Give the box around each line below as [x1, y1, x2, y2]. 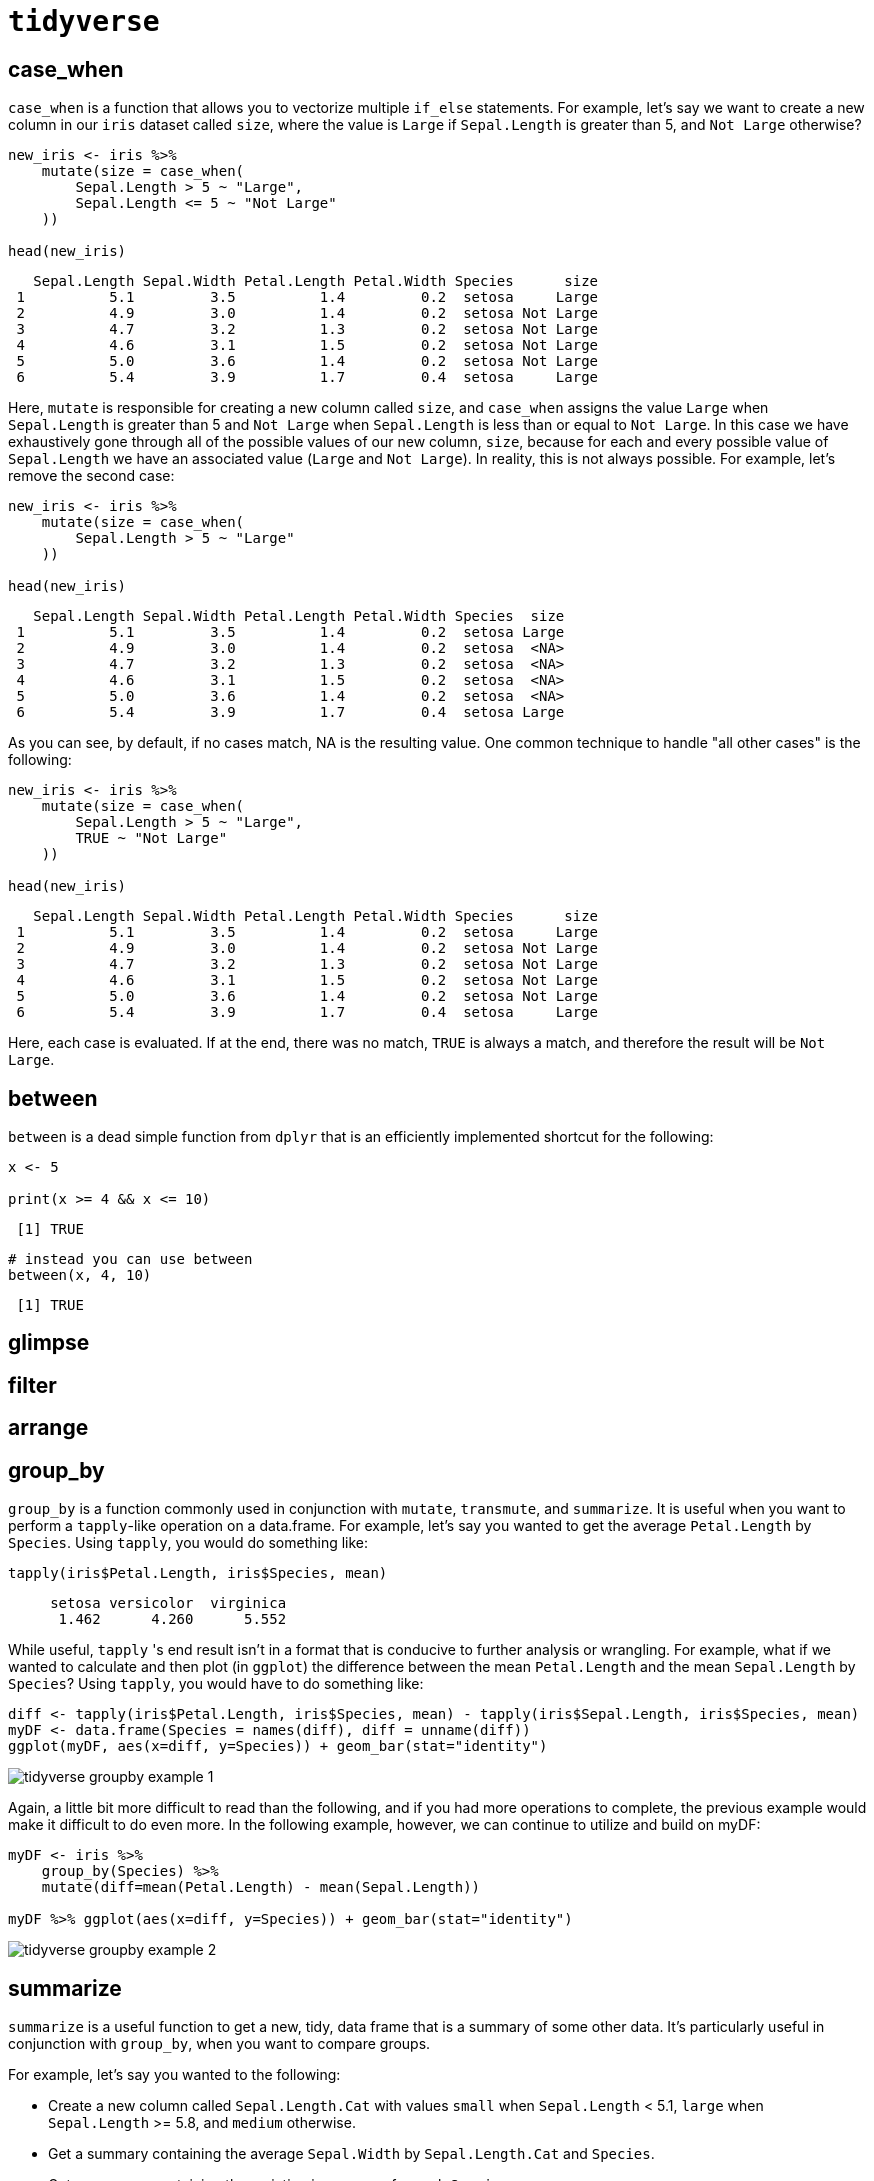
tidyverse [8, 5, 160, 38]
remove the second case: [8, 467, 175, 485]
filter [8, 1372, 57, 1398]
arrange [8, 1415, 89, 1441]
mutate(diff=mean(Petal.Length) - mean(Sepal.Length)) [41, 1879, 481, 1896]
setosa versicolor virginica [50, 1595, 287, 1612]
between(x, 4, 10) [8, 1267, 152, 1284]
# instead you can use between [8, 1251, 253, 1268]
